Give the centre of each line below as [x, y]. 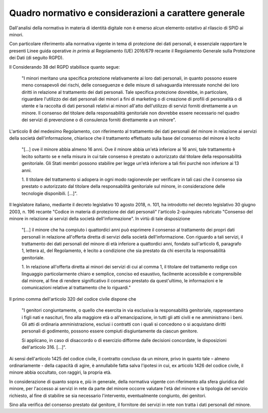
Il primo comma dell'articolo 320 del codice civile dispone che [73, 299]
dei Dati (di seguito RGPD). [36, 58]
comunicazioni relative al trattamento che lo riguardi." [76, 288]
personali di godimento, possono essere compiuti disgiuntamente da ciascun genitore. [110, 331]
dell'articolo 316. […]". [44, 347]
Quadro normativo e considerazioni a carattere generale [127, 13]
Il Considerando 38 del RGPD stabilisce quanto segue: [65, 67]
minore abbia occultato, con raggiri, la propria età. [60, 372]
